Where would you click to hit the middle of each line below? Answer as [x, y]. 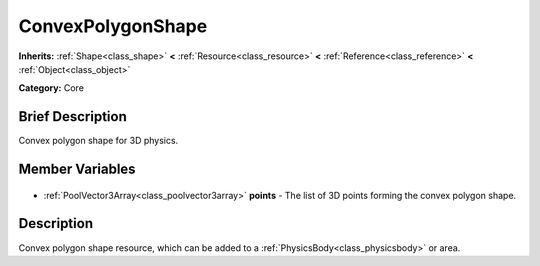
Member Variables [77, 169]
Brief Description [72, 116]
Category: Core [51, 88]
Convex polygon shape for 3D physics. [98, 141]
